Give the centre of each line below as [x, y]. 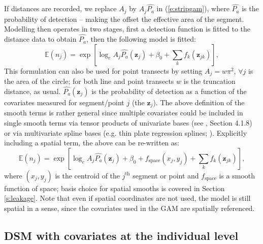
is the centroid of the [88, 175]
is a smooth [237, 175]
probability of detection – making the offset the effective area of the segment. [124, 19]
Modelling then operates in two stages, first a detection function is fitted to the [127, 29]
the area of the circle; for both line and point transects [89, 81]
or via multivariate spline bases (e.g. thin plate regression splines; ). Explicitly [126, 132]
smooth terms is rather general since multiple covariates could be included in [124, 113]
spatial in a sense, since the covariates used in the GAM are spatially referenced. [129, 208]
